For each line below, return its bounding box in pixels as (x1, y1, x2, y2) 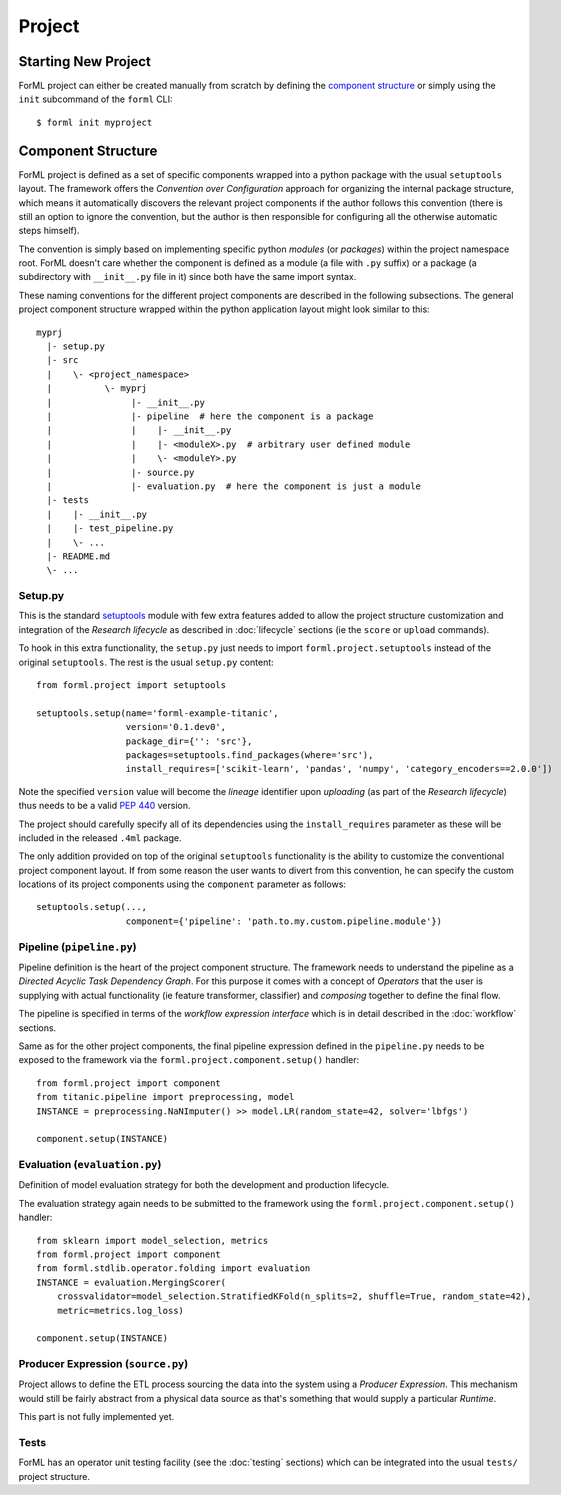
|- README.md (46, 550, 111, 562)
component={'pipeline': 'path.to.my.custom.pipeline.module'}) (125, 915, 443, 927)
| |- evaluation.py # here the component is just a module (46, 480, 422, 492)
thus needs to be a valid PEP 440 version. (18, 800, 191, 812)
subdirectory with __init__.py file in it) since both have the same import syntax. (18, 271, 357, 283)
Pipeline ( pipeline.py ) (18, 940, 137, 954)
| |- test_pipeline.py (46, 523, 174, 534)
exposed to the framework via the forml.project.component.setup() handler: (18, 1054, 360, 1066)
